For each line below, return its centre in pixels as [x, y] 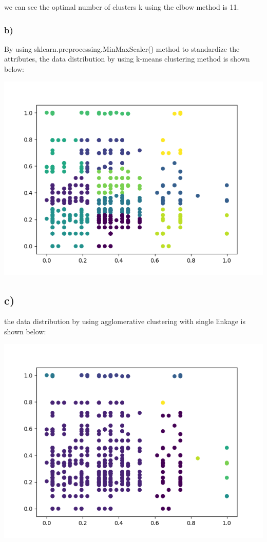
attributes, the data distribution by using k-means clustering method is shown [127, 59]
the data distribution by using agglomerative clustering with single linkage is [125, 321]
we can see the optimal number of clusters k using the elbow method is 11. [122, 7]
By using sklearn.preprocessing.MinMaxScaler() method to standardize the [122, 48]
